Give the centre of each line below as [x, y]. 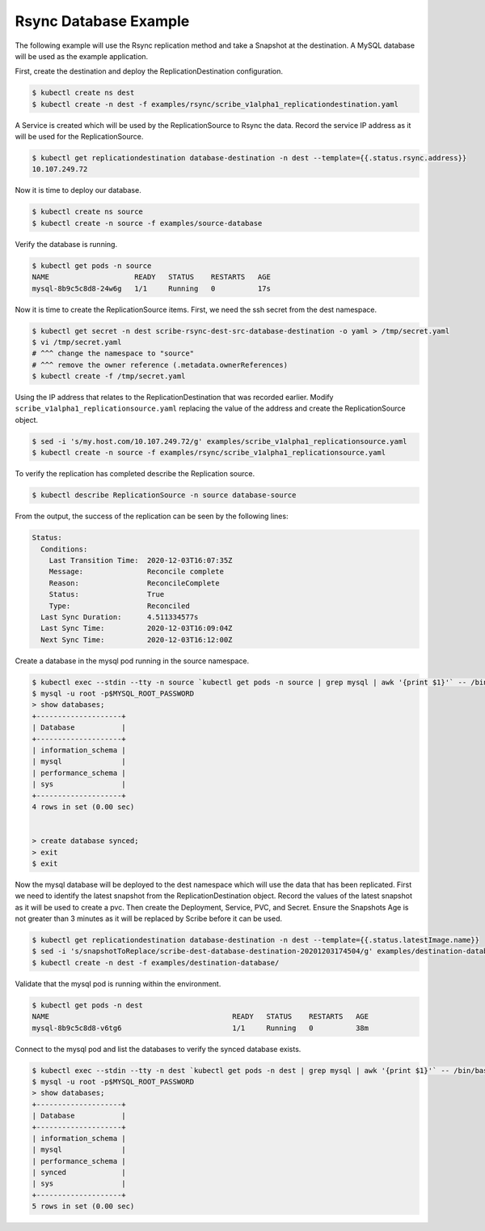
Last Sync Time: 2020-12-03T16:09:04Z [137, 628]
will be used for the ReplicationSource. [79, 137]
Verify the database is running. [66, 244]
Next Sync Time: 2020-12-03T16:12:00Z [137, 639]
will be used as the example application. [82, 56]
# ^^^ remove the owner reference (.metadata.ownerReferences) [160, 365]
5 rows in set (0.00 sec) [83, 1206]
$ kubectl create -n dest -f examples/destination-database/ [156, 963]
